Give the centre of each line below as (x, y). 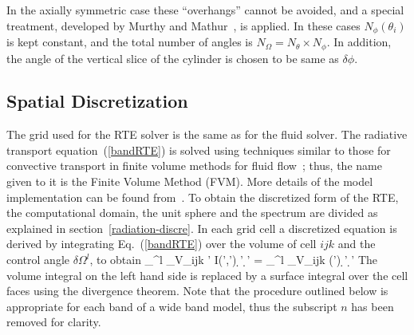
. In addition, (359, 42)
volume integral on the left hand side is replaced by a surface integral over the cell (207, 275)
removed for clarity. (54, 322)
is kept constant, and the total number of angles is (130, 42)
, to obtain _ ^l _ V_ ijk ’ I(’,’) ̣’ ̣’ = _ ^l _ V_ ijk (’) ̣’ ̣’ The (233, 260)
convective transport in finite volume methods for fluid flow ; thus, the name (194, 166)
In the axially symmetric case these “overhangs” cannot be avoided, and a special (205, 10)
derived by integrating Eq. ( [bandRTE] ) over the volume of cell (162, 244)
